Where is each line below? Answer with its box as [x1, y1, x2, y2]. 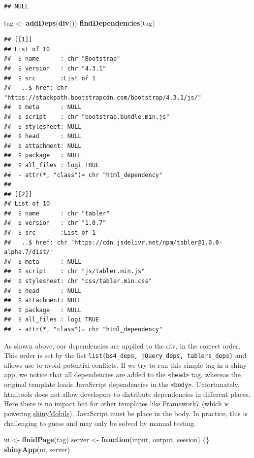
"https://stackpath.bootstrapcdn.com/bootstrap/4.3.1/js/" [4, 94, 201, 101]
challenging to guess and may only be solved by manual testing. [4, 418, 196, 428]
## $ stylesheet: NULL [4, 123, 82, 130]
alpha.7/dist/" [4, 248, 54, 256]
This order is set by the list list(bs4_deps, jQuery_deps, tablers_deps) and [4, 350, 247, 360]
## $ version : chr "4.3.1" [4, 65, 106, 72]
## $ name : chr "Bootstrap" [4, 55, 121, 63]
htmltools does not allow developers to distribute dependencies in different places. [4, 388, 251, 399]
